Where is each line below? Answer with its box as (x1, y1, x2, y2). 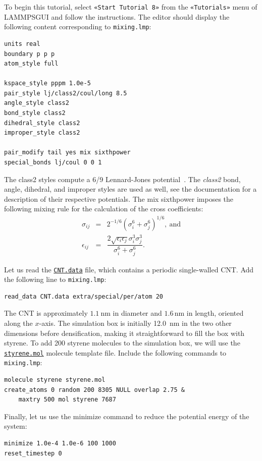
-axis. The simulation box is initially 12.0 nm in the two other (39, 318, 232, 328)
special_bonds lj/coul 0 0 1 (4, 159, 102, 166)
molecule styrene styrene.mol (4, 376, 106, 384)
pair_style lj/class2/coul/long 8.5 (4, 89, 127, 97)
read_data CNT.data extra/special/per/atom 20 (4, 293, 163, 300)
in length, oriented (186, 308, 244, 318)
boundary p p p (4, 50, 55, 57)
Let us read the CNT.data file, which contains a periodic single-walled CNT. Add (4, 264, 254, 274)
